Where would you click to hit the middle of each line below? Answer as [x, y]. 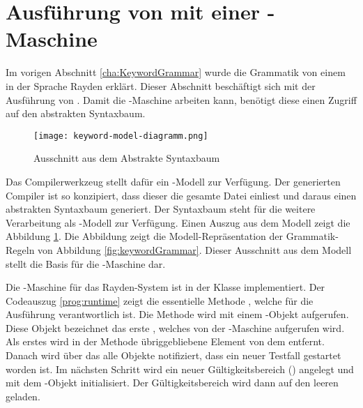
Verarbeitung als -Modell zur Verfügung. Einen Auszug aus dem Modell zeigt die [178, 222]
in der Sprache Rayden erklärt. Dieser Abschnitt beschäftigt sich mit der [161, 85]
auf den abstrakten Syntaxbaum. [76, 113]
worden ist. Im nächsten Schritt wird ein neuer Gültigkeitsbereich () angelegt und [180, 369]
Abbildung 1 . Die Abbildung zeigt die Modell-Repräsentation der [145, 236]
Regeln [20, 249]
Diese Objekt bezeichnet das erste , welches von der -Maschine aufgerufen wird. [175, 327]
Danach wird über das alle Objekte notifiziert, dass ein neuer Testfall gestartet [173, 355]
